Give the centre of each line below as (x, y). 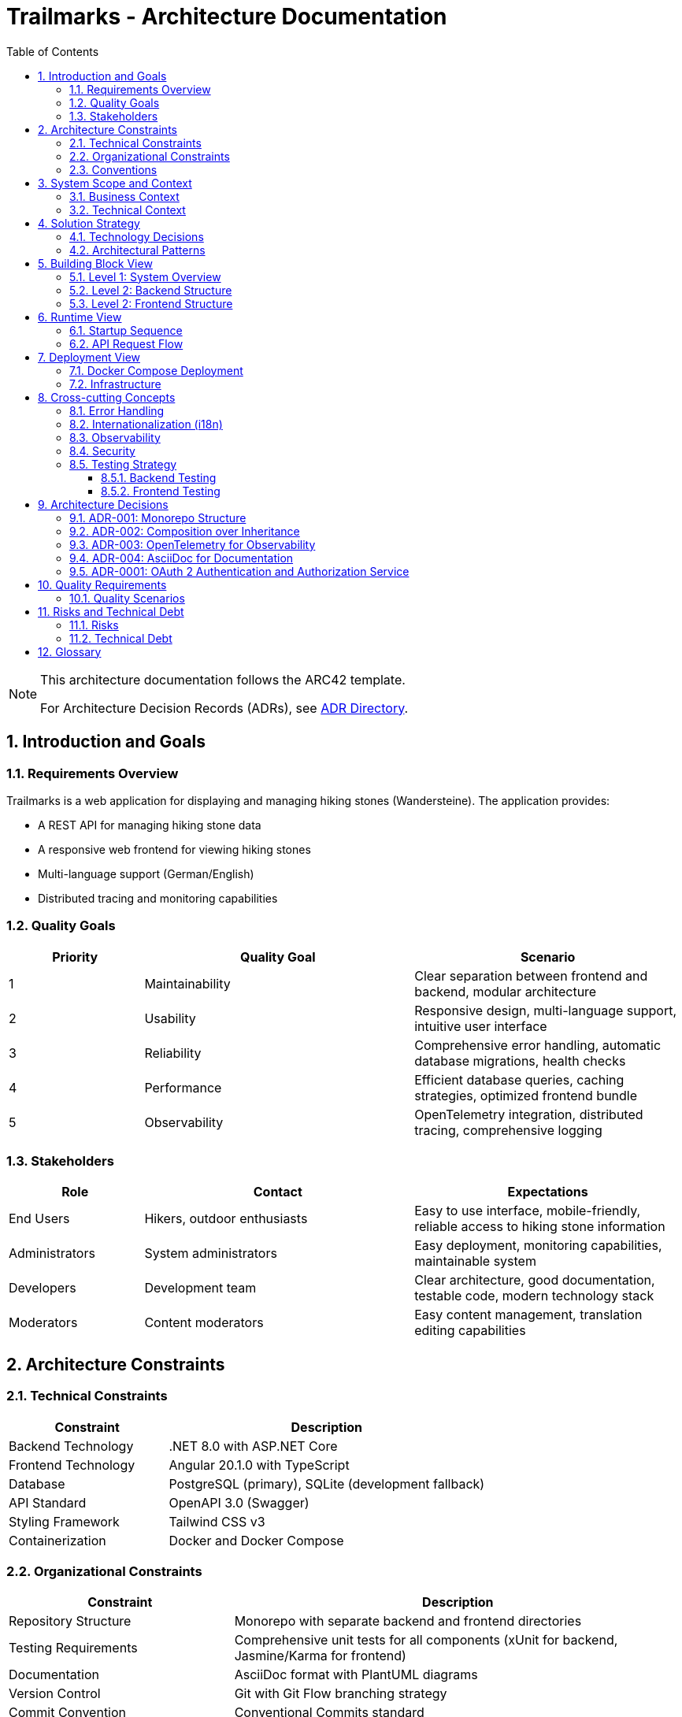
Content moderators (204, 1323)
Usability (170, 1018)
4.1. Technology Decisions (137, 236)
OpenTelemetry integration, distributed (529, 1114)
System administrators (211, 1253)
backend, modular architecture (506, 991)
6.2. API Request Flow (126, 343)
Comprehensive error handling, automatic (538, 1045)
